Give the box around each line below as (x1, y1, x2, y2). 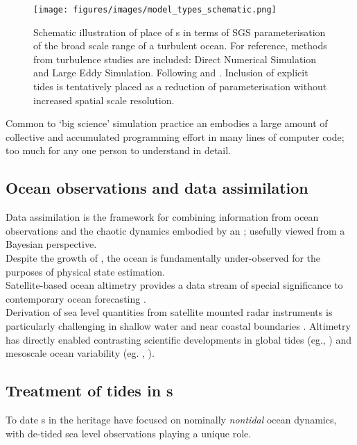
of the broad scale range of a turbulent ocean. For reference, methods (33, 38, 327, 53)
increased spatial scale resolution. (33, 92, 175, 107)
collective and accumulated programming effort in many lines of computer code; (6, 129, 345, 144)
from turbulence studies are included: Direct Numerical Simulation (33, 51, 317, 66)
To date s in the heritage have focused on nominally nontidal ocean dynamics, (6, 412, 337, 426)
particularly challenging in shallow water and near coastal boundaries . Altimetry (6, 318, 351, 333)
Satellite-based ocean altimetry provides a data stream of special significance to (6, 278, 343, 292)
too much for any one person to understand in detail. (6, 143, 232, 158)
